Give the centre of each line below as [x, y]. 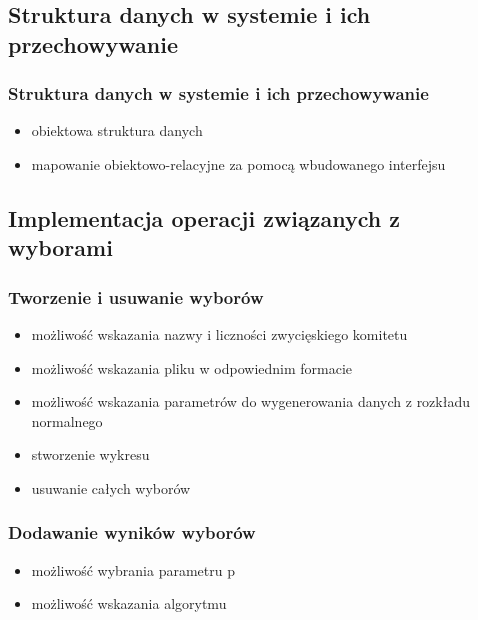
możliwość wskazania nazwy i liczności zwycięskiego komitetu [219, 333]
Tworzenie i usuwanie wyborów [136, 296]
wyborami [60, 247]
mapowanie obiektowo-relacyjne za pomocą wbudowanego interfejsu [238, 163]
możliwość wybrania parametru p [133, 569]
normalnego [67, 420]
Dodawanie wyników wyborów [132, 532]
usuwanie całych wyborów [111, 487]
